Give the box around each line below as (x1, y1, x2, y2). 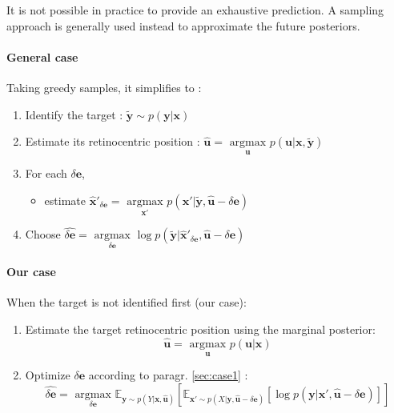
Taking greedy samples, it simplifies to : (6, 78, 202, 95)
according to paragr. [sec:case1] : (88, 367, 248, 383)
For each (25, 165, 67, 182)
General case (6, 48, 78, 65)
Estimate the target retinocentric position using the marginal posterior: (25, 321, 376, 338)
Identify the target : (25, 106, 123, 122)
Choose (25, 226, 61, 243)
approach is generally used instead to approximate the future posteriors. (6, 17, 360, 34)
